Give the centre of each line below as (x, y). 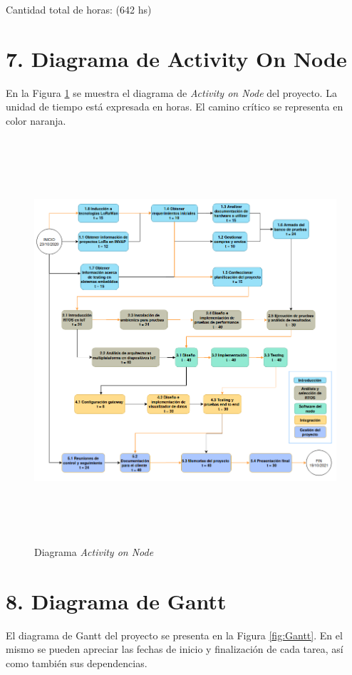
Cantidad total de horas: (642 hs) (79, 9)
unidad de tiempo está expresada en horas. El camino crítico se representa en (175, 107)
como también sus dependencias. (77, 663)
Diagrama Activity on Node (94, 552)
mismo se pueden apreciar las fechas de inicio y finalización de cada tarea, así (175, 649)
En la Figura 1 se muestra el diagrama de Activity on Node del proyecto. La (171, 92)
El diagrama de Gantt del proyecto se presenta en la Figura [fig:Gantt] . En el (174, 635)
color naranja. (36, 120)
